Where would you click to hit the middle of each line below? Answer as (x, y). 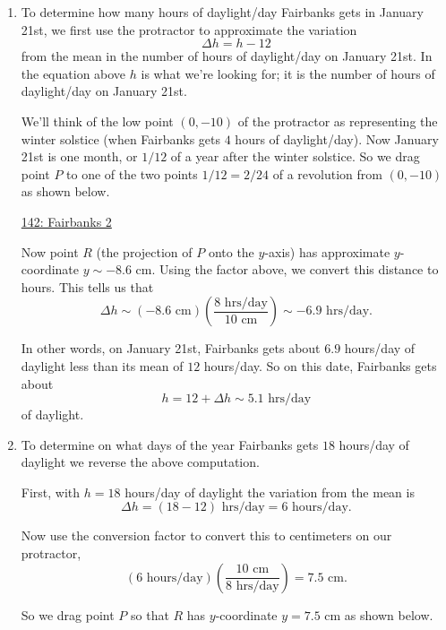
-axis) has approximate (327, 251)
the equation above (73, 73)
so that (150, 614)
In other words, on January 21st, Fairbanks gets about (171, 348)
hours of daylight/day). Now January (337, 138)
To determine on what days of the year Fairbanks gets (170, 444)
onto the (231, 251)
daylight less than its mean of (102, 365)
